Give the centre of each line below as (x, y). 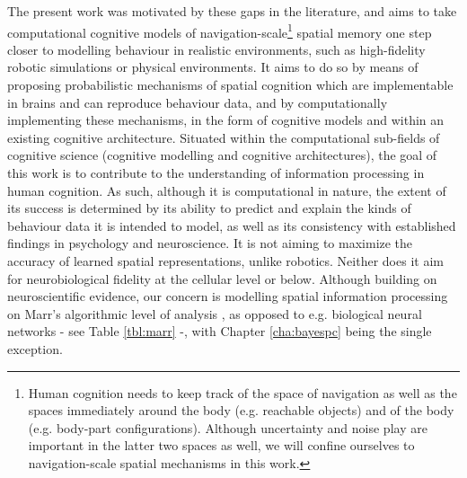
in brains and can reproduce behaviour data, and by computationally (198, 102)
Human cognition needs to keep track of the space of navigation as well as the (242, 392)
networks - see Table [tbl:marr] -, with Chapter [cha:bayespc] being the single (220, 331)
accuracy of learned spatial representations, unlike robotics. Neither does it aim (225, 260)
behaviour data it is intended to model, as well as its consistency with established (232, 225)
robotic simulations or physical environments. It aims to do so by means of (213, 67)
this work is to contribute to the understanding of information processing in (216, 173)
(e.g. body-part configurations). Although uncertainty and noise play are (228, 427)
